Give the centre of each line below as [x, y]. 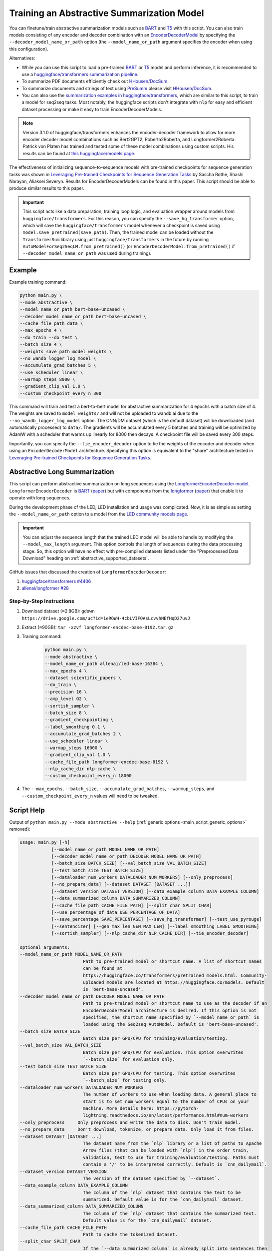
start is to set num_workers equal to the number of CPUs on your [166, 1101]
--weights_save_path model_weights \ [66, 351]
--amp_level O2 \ [66, 699]
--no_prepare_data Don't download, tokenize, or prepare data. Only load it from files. [137, 1129]
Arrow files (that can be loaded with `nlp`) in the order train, [166, 1150]
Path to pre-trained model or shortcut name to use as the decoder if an [175, 1004]
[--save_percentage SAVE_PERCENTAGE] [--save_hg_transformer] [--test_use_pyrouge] [156, 919]
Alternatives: [22, 58]
